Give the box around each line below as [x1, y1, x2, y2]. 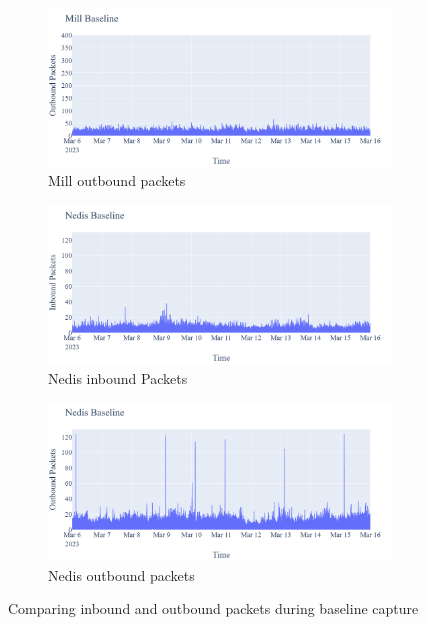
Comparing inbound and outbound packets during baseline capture [8, 598, 419, 619]
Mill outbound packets [48, 170, 186, 191]
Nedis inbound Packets [48, 367, 188, 388]
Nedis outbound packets [48, 564, 195, 585]
